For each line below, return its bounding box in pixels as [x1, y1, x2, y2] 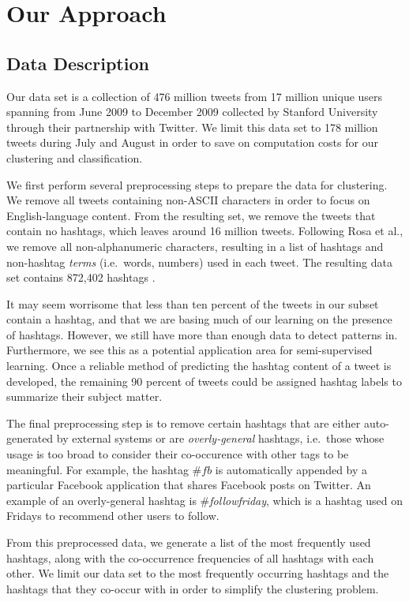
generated [6, 430, 54, 447]
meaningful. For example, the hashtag [6, 461, 189, 477]
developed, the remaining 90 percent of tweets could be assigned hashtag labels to [6, 372, 402, 389]
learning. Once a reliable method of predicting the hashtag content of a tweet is [6, 357, 392, 374]
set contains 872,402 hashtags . [6, 269, 156, 286]
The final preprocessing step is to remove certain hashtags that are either [6, 414, 361, 431]
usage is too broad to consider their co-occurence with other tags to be [6, 446, 349, 462]
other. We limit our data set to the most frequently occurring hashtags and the [6, 565, 389, 581]
